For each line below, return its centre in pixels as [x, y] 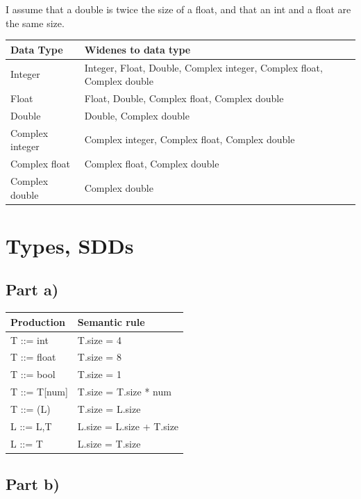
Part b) [33, 484]
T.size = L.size [109, 408]
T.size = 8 [99, 357]
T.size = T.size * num [124, 392]
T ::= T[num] [39, 392]
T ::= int [30, 340]
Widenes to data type [137, 49]
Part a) [32, 289]
